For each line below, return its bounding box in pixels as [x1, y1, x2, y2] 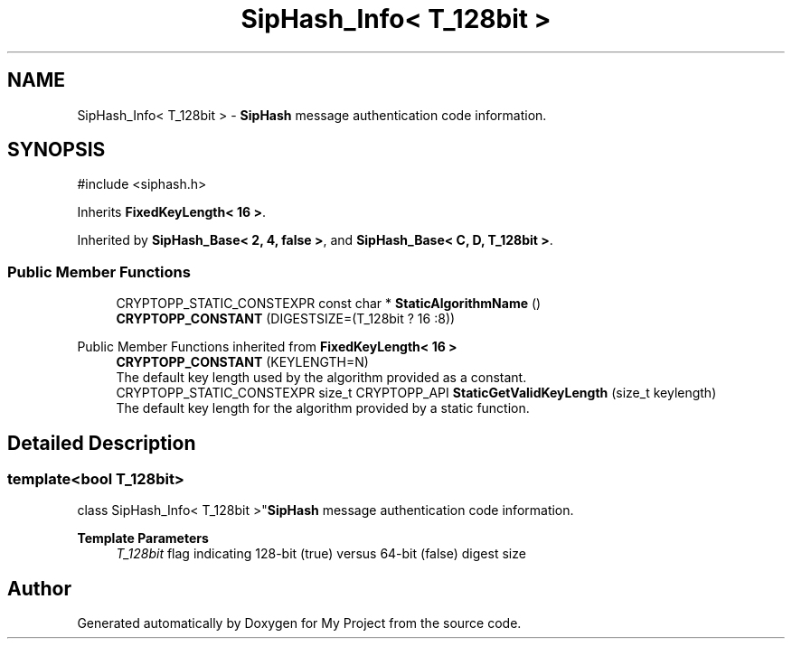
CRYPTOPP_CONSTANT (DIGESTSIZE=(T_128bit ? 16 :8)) [116, 311, 456, 327]
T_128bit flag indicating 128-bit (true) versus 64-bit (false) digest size [116, 546, 526, 562]
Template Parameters [77, 530, 209, 547]
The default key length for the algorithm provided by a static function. [116, 400, 530, 417]
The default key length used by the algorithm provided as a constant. [116, 370, 527, 386]
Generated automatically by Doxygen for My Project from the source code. [77, 615, 522, 632]
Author [7, 576, 71, 600]
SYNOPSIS [7, 138, 106, 162]
